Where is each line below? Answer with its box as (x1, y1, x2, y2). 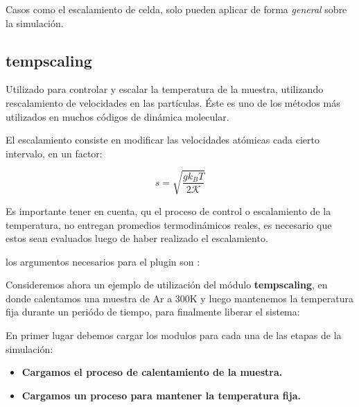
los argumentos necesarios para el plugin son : (6, 254, 200, 268)
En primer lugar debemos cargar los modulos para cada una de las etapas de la (6, 328, 342, 343)
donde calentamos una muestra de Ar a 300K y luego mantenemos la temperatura (6, 291, 354, 305)
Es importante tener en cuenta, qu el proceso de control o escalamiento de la (6, 203, 331, 218)
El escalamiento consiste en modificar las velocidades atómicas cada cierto (6, 132, 319, 147)
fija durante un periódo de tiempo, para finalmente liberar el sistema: (6, 304, 300, 319)
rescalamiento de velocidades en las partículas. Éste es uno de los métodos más (6, 95, 340, 110)
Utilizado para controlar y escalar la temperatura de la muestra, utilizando (6, 82, 324, 96)
